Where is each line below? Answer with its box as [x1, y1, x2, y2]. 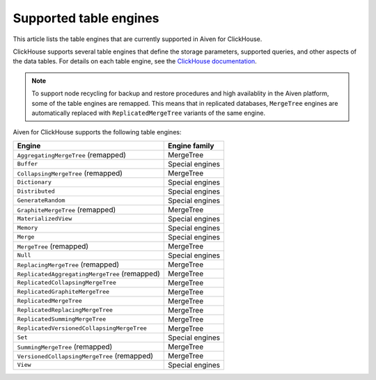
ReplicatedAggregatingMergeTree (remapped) [17, 269, 160, 278]
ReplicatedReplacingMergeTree [17, 306, 113, 314]
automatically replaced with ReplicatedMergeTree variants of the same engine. [31, 109, 266, 117]
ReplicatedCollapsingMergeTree [17, 279, 116, 287]
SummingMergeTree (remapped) [17, 342, 113, 351]
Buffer [17, 160, 38, 168]
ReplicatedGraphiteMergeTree [17, 288, 110, 296]
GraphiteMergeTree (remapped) [17, 205, 116, 214]
